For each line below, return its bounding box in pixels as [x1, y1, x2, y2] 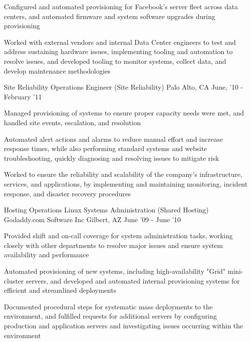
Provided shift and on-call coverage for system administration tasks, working [4, 230, 233, 241]
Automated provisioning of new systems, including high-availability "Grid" [4, 266, 226, 276]
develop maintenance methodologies [4, 65, 111, 76]
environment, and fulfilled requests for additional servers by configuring [4, 311, 217, 321]
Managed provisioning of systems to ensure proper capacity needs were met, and [4, 108, 244, 118]
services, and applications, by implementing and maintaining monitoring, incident [4, 178, 248, 189]
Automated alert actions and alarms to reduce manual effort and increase [4, 133, 223, 144]
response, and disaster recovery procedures [4, 188, 131, 198]
